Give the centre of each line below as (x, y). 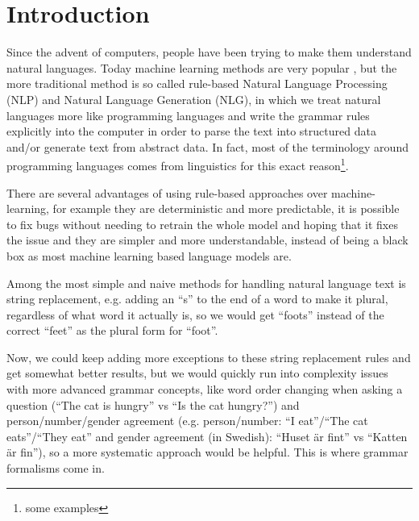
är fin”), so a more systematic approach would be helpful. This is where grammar (207, 452)
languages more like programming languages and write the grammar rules (188, 115)
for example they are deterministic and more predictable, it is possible (226, 208)
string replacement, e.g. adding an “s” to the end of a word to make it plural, (197, 299)
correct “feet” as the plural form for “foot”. (112, 330)
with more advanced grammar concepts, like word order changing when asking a (205, 389)
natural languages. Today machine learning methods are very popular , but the (202, 67)
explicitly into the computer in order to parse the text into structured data (191, 131)
